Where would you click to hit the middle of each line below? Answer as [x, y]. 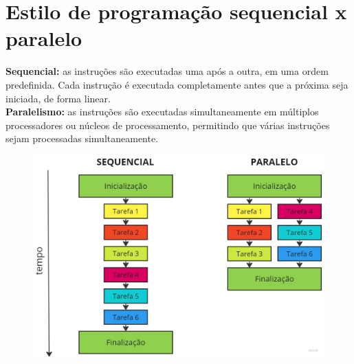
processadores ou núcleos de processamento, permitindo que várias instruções [168, 125]
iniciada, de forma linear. [58, 98]
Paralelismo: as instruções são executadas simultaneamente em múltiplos [162, 112]
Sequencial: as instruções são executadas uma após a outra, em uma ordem [167, 71]
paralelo [44, 38]
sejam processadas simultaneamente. [82, 138]
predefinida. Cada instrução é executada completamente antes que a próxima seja [177, 84]
